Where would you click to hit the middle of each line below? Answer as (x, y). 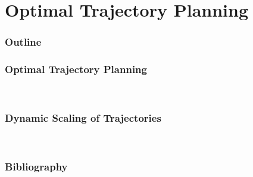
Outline (23, 42)
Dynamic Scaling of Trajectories (83, 117)
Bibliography (36, 166)
